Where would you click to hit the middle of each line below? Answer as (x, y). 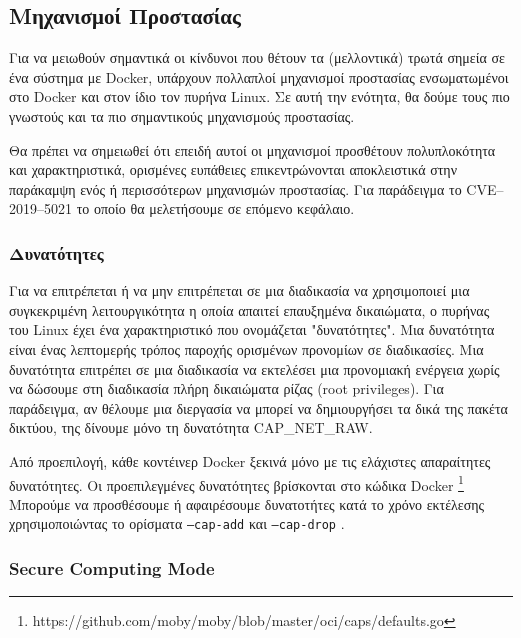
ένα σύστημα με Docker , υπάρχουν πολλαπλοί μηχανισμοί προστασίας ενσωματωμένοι (259, 76)
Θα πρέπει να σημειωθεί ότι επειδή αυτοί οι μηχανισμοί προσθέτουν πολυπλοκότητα (252, 149)
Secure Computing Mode (112, 567)
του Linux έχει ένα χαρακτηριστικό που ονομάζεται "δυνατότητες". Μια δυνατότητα (252, 329)
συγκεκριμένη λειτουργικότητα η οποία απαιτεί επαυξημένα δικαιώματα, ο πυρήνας (249, 309)
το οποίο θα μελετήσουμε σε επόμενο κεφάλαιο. (215, 208)
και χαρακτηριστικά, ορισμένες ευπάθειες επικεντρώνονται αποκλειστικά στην (233, 169)
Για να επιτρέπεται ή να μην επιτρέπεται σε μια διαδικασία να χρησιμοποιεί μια (239, 290)
